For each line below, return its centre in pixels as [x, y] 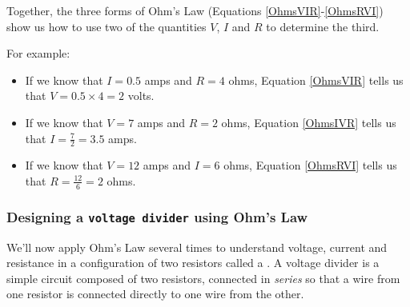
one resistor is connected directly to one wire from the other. [155, 294]
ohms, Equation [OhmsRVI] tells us [310, 165]
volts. [141, 96]
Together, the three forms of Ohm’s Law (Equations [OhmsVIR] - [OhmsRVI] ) [195, 10]
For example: [38, 53]
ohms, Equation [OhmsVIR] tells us [316, 80]
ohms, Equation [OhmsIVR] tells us [309, 122]
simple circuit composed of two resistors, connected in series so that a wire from [203, 278]
